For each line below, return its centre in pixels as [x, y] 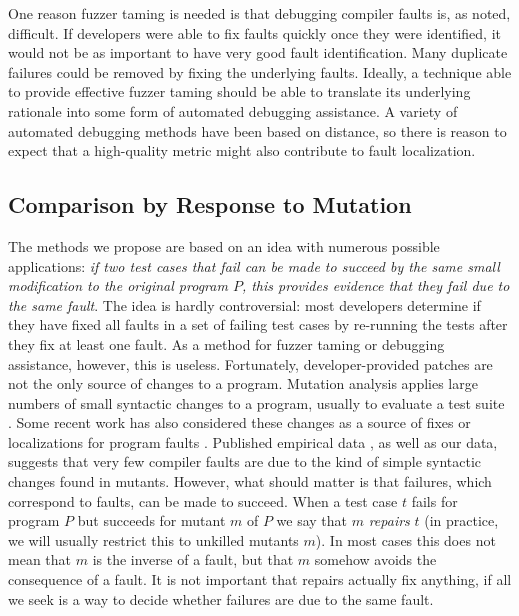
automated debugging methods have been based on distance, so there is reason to [257, 130]
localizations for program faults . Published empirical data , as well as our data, [253, 441]
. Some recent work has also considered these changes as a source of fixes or [239, 422]
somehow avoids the [375, 559]
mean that [39, 559]
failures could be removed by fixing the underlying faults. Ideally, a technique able [260, 71]
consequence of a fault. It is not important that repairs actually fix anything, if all [260, 579]
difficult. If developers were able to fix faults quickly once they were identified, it [254, 32]
